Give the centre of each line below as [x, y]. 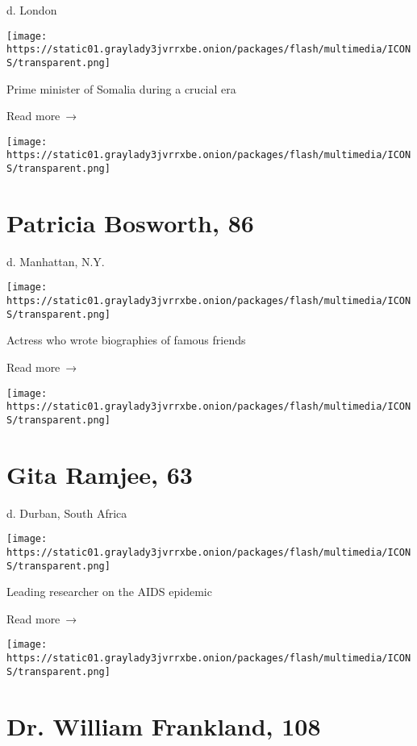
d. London [32, 10]
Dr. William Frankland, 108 [164, 725]
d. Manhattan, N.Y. [56, 261]
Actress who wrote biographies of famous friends [126, 340]
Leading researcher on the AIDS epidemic [109, 592]
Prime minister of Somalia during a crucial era [121, 88]
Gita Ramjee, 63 [100, 474]
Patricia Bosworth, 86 [130, 222]
